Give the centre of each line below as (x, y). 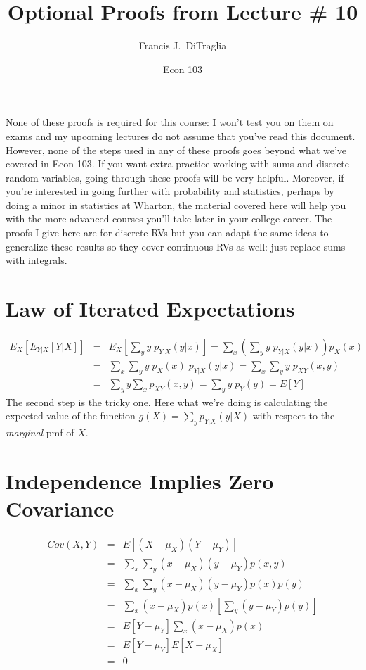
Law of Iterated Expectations (150, 309)
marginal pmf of (40, 432)
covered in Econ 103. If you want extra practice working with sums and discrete (178, 164)
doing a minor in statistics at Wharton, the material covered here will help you (176, 204)
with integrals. (37, 260)
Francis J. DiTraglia (183, 45)
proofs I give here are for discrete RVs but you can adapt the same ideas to (167, 233)
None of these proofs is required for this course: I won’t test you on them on (170, 122)
